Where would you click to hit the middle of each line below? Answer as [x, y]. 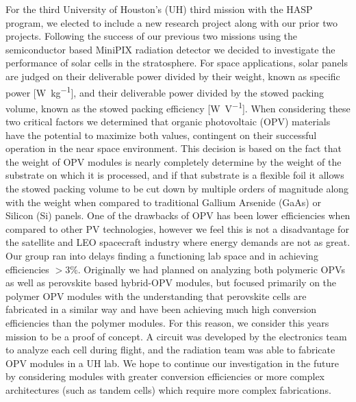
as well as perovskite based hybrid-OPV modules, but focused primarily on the [171, 282]
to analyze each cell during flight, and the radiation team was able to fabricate [170, 350]
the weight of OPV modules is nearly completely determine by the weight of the [174, 161]
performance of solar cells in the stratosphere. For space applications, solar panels [177, 63]
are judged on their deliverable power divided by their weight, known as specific [173, 76]
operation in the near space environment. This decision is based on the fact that [174, 148]
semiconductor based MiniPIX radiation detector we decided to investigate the [170, 49]
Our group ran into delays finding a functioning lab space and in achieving [162, 255]
